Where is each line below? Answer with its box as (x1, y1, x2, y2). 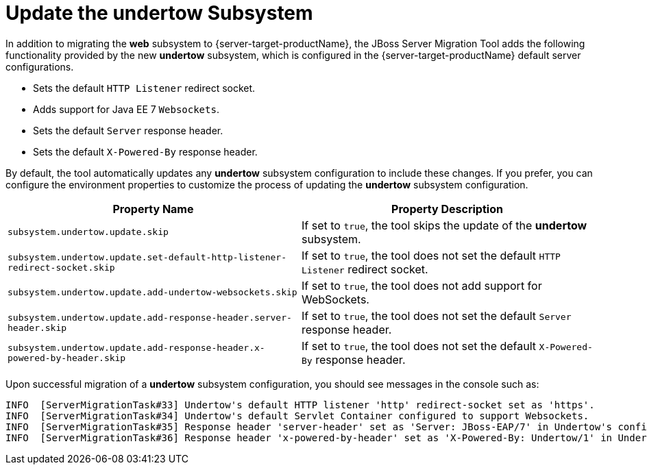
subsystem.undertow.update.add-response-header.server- (8, 312, 292, 323)
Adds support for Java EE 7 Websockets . (33, 103, 219, 115)
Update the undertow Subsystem (5, 1, 313, 25)
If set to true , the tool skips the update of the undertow (302, 218, 587, 232)
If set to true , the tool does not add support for (302, 278, 542, 293)
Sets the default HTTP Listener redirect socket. (33, 82, 256, 94)
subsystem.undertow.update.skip (8, 227, 169, 238)
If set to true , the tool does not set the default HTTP (302, 248, 561, 262)
